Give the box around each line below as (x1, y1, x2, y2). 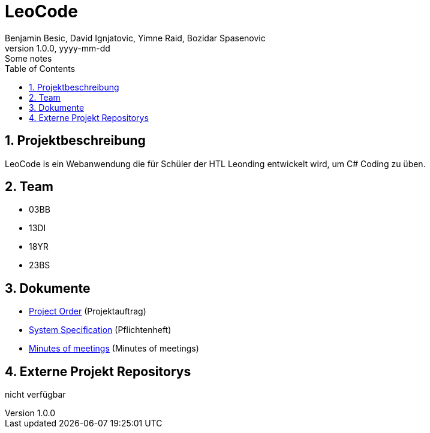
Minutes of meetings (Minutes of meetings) (29, 343, 199, 354)
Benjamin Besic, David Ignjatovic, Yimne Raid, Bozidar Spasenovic (5, 32, 266, 43)
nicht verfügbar (5, 389, 66, 400)
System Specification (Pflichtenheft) (29, 325, 172, 335)
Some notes (5, 53, 52, 63)
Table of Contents (5, 63, 76, 74)
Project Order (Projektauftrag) (29, 306, 146, 317)
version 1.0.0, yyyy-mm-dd (5, 43, 110, 53)
